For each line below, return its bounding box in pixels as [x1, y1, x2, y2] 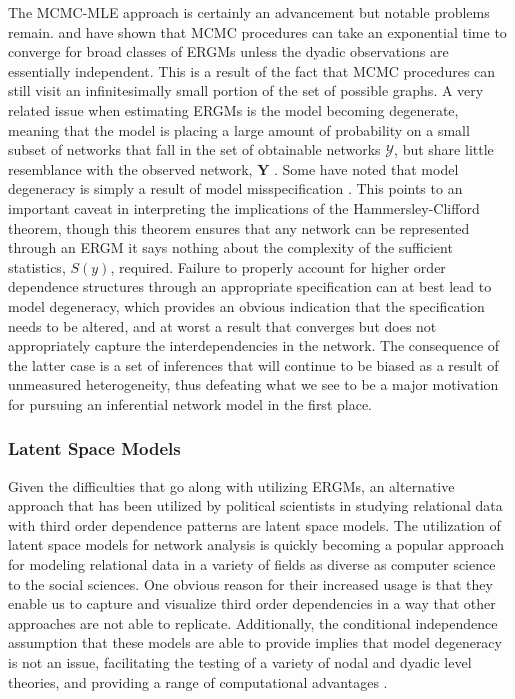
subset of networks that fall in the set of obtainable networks [8, 139, 381, 160]
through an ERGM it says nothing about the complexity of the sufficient [8, 237, 453, 258]
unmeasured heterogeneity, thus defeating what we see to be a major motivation [8, 374, 499, 395]
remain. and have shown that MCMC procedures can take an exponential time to [8, 21, 507, 42]
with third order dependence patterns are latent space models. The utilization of [8, 514, 501, 535]
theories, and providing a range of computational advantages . [8, 671, 388, 692]
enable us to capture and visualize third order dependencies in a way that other [8, 593, 496, 614]
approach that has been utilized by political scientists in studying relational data [8, 495, 503, 516]
